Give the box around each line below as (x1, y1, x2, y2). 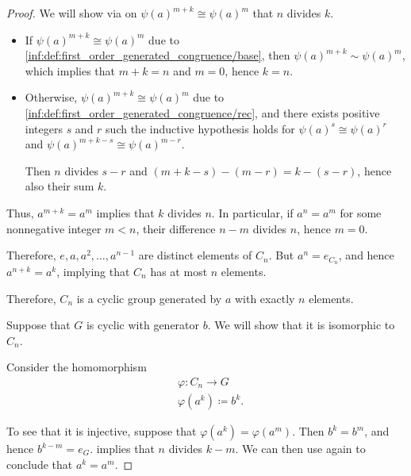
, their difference (136, 220, 216, 236)
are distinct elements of (138, 247, 252, 263)
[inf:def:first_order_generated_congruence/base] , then (25, 47, 290, 63)
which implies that (25, 62, 116, 79)
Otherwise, (25, 89, 78, 106)
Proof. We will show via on (6, 5, 137, 21)
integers (25, 120, 63, 136)
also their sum (25, 178, 94, 194)
